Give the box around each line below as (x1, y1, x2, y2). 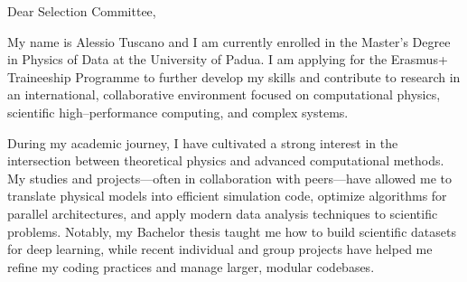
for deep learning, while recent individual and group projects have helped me (7, 240, 433, 258)
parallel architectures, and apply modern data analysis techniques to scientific (7, 203, 438, 222)
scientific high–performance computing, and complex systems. (7, 102, 349, 121)
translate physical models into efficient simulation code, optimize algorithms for (7, 186, 447, 205)
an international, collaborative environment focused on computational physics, (7, 85, 441, 104)
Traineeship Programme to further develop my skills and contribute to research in (7, 67, 461, 86)
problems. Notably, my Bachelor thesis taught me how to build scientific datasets (7, 221, 456, 240)
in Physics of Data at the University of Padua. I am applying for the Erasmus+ (7, 50, 448, 69)
